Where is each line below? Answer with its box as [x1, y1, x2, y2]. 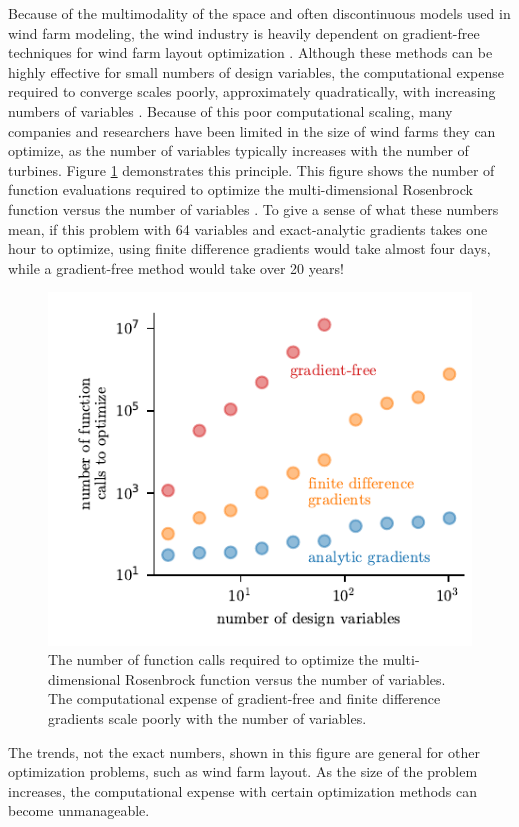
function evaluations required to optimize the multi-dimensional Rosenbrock [8, 179, 473, 200]
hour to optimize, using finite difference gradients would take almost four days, [8, 238, 491, 259]
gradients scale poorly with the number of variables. [48, 708, 367, 729]
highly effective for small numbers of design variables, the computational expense [8, 61, 504, 82]
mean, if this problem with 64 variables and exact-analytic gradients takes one [8, 218, 488, 239]
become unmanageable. [8, 800, 150, 821]
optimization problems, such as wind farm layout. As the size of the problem [8, 761, 478, 782]
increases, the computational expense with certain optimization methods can [8, 780, 477, 801]
